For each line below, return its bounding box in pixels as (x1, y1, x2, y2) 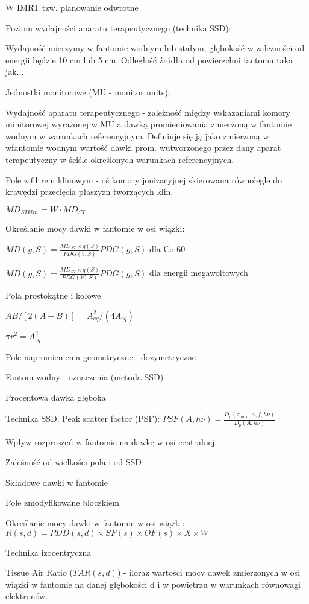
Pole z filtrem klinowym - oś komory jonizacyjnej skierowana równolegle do (5, 173, 282, 186)
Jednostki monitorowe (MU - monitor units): (5, 85, 170, 98)
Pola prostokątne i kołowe (5, 289, 101, 302)
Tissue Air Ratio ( (5, 566, 73, 579)
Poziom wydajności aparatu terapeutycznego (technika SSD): (5, 21, 231, 34)
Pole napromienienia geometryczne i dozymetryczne (5, 350, 196, 363)
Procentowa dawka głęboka (5, 390, 106, 403)
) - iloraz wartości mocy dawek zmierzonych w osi (117, 566, 301, 579)
